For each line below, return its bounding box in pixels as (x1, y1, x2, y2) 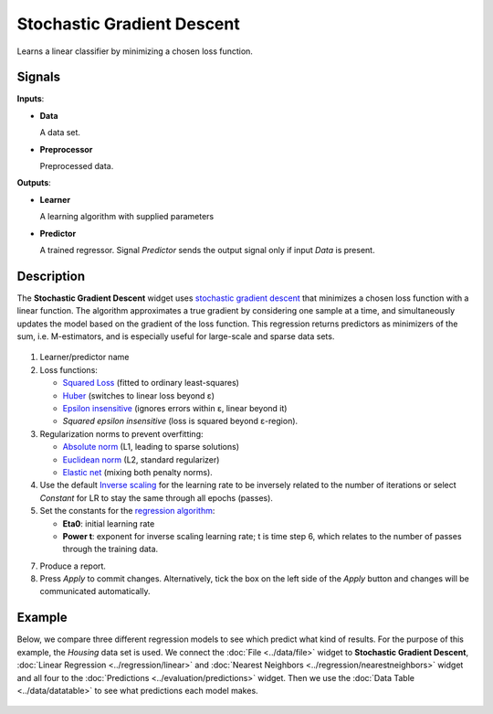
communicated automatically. (39, 586, 151, 597)
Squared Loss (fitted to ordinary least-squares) (62, 378, 239, 389)
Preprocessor (39, 144, 93, 155)
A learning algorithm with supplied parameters (39, 211, 215, 222)
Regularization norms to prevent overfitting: (39, 428, 204, 439)
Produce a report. (39, 560, 107, 571)
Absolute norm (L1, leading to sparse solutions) (62, 442, 240, 453)
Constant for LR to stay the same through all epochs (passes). (39, 492, 274, 503)
